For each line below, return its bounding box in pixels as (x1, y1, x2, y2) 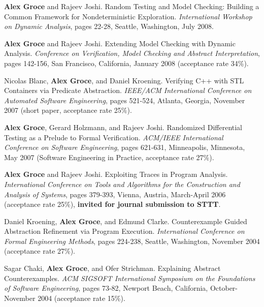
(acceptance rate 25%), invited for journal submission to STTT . (4, 199, 221, 209)
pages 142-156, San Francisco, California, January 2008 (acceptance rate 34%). (4, 57, 249, 68)
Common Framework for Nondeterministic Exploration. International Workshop (4, 11, 252, 21)
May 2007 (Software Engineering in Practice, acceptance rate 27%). (4, 151, 214, 162)
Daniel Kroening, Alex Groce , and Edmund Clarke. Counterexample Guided (4, 216, 247, 226)
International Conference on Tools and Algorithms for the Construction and (4, 178, 240, 189)
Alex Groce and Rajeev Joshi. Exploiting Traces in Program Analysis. (4, 169, 228, 179)
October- (210, 283, 238, 293)
